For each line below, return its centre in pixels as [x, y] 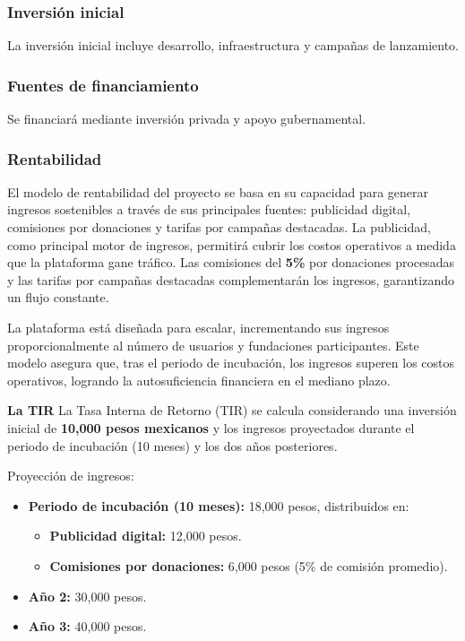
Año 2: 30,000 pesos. [87, 596]
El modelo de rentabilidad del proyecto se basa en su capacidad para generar [218, 191]
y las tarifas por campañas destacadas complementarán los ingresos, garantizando [231, 279]
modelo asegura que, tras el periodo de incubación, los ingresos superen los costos [231, 363]
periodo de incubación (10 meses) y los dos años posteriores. [172, 445]
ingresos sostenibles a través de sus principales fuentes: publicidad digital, [209, 209]
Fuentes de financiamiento [103, 85]
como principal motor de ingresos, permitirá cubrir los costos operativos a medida [232, 244]
